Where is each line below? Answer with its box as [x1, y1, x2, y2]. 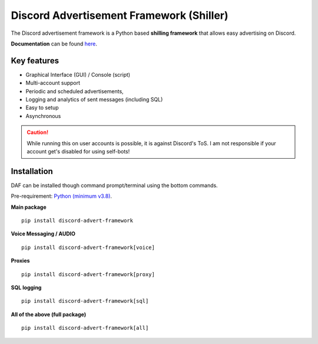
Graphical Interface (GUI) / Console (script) [25, 71, 131, 78]
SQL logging [11, 284, 42, 291]
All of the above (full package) [11, 310, 87, 318]
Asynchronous [25, 112, 61, 119]
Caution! [26, 129, 49, 136]
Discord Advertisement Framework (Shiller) [11, 9, 229, 22]
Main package [11, 204, 47, 211]
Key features [11, 55, 59, 65]
